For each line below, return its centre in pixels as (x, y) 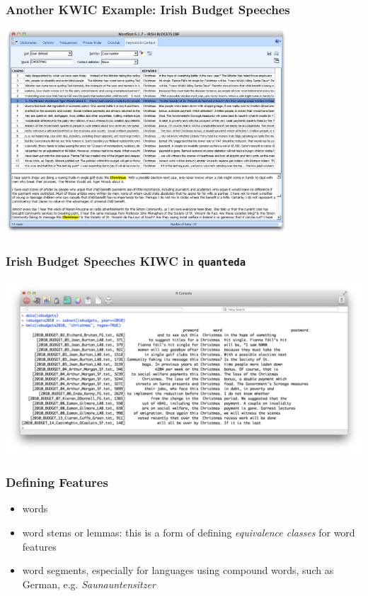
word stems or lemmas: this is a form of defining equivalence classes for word (189, 533)
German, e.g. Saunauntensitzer (89, 584)
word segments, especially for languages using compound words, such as (178, 570)
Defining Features (57, 482)
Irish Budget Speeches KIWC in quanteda (126, 260)
